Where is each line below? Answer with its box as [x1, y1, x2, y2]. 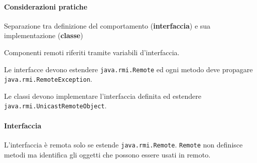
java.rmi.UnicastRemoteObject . [4, 100, 107, 111]
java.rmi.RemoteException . [4, 74, 92, 84]
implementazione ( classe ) [4, 30, 83, 41]
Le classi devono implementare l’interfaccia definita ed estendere [4, 90, 201, 101]
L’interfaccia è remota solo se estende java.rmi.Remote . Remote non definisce [4, 139, 243, 149]
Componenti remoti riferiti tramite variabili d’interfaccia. [4, 47, 180, 57]
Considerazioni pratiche [4, 1, 87, 12]
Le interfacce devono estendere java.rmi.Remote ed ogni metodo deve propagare [4, 64, 253, 74]
